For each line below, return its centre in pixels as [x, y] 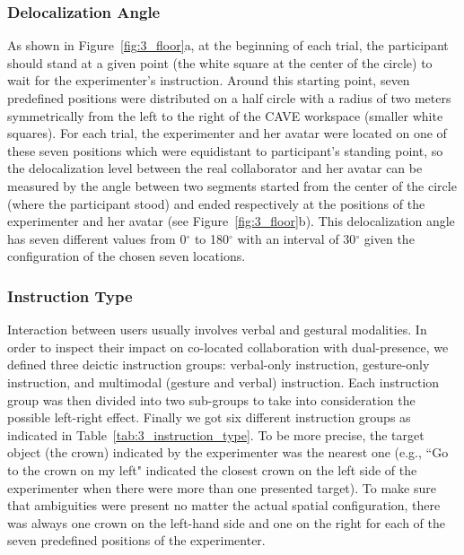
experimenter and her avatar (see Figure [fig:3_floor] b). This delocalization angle [231, 221]
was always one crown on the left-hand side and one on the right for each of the [226, 522]
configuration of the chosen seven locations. [127, 256]
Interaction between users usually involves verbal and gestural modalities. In [217, 330]
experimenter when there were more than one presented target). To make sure [222, 487]
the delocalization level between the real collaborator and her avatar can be [215, 168]
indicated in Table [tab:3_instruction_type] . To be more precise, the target [216, 434]
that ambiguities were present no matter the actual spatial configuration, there [224, 505]
